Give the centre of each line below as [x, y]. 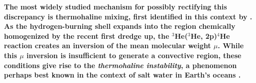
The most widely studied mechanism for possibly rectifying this [116, 6]
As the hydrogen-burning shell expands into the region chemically [120, 26]
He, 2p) [204, 36]
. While [231, 45]
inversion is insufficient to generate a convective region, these [134, 55]
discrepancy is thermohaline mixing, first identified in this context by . [128, 16]
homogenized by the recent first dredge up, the [87, 36]
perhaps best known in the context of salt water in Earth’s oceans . [123, 75]
